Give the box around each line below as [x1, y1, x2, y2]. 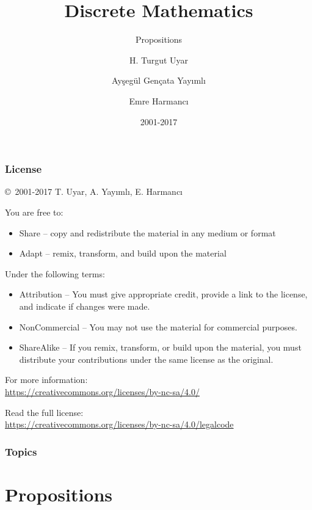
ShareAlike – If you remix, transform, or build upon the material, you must [19, 341, 302, 354]
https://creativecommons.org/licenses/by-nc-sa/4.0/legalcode [5, 418, 234, 431]
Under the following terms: [5, 267, 105, 280]
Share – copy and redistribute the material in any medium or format [19, 226, 276, 239]
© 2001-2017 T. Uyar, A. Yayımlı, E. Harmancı [5, 185, 183, 198]
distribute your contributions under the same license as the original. [19, 352, 274, 365]
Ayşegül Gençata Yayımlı [112, 74, 206, 87]
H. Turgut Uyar [129, 53, 189, 66]
